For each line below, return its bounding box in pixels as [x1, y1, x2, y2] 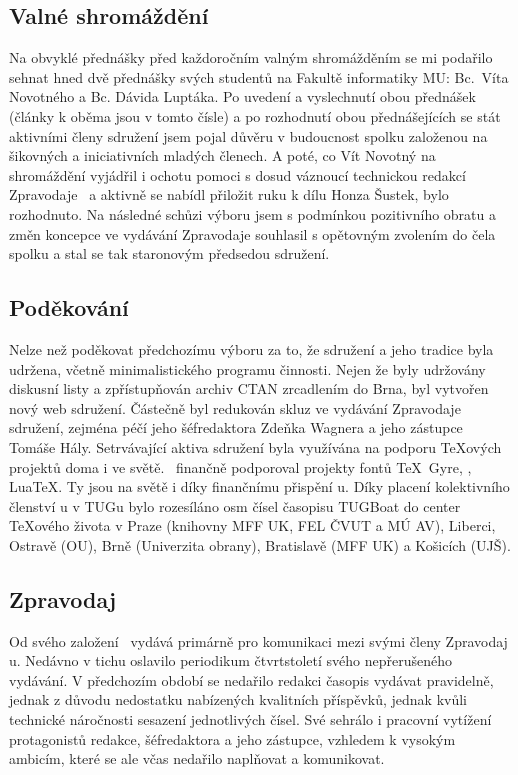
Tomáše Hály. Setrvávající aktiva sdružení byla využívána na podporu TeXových [9, 436, 502, 457]
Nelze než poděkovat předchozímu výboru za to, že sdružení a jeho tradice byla [9, 338, 494, 359]
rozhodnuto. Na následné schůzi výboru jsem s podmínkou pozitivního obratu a [9, 203, 496, 224]
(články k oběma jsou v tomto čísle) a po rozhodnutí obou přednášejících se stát [9, 105, 501, 126]
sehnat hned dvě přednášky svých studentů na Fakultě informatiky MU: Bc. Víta [9, 66, 509, 87]
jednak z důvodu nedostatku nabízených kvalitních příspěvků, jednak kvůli [9, 689, 468, 710]
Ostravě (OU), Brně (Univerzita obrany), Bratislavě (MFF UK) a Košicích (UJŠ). [9, 534, 511, 555]
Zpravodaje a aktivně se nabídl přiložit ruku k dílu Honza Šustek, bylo [9, 184, 449, 205]
